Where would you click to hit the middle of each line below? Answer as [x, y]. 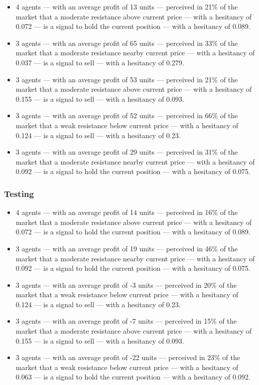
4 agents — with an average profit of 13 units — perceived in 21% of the [127, 6]
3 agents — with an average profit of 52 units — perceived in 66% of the [127, 115]
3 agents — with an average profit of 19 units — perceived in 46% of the [127, 248]
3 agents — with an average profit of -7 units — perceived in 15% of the [126, 321]
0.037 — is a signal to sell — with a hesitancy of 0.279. [100, 62]
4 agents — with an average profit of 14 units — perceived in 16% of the [127, 212]
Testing [19, 193]
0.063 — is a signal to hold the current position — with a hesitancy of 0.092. [133, 377]
